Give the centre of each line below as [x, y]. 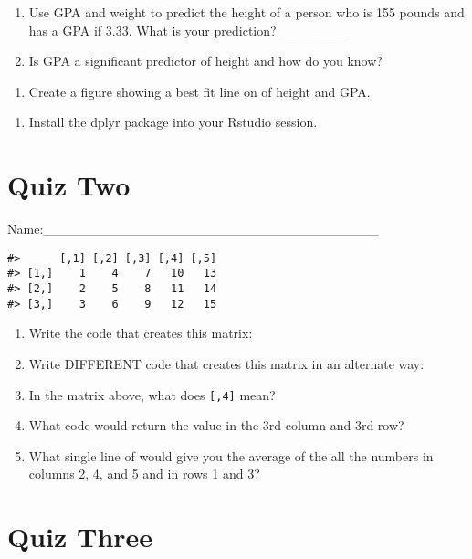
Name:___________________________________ [193, 229]
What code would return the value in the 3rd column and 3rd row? [216, 425]
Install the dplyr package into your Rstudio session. [173, 122]
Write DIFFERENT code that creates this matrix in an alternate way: [226, 363]
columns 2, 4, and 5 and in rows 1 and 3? [144, 474]
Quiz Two [69, 185]
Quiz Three [80, 537]
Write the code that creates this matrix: [141, 333]
